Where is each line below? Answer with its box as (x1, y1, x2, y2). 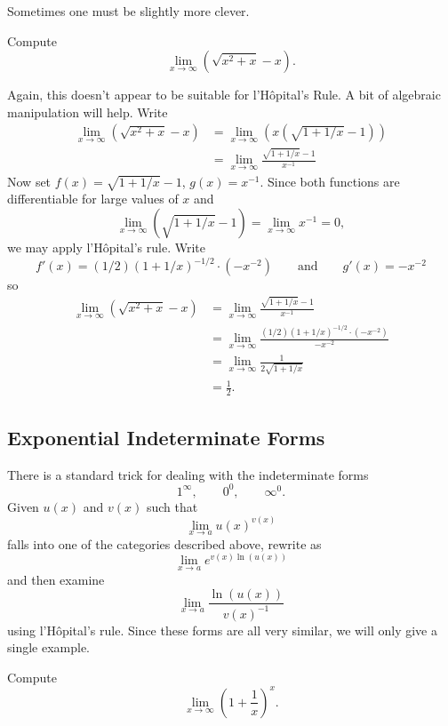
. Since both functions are (260, 172, 400, 190)
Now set (7, 172, 52, 190)
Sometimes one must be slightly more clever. (7, 2, 250, 20)
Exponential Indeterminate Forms (7, 423, 325, 451)
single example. (7, 638, 91, 657)
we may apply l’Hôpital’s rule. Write (7, 237, 206, 256)
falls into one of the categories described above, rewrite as (7, 534, 322, 553)
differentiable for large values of (7, 189, 179, 208)
